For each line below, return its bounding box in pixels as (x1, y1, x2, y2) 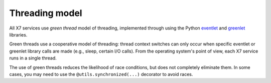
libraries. (9, 31, 28, 37)
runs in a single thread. (9, 55, 57, 61)
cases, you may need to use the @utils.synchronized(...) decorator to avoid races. (9, 71, 193, 77)
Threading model (9, 7, 82, 18)
